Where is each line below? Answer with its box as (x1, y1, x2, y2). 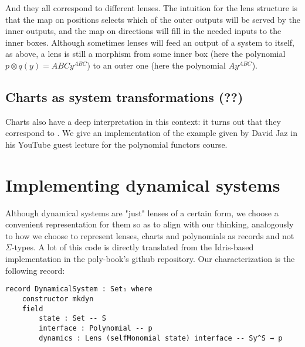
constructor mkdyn (22, 294, 94, 303)
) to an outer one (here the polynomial (87, 59, 226, 71)
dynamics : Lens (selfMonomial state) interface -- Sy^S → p (39, 334, 283, 342)
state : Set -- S (39, 314, 106, 323)
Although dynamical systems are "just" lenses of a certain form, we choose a (5, 206, 279, 219)
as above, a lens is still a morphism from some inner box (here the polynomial (5, 47, 286, 60)
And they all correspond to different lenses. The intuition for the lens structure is (5, 2, 298, 13)
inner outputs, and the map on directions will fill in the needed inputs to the (5, 25, 282, 37)
